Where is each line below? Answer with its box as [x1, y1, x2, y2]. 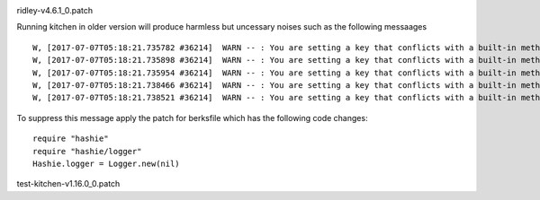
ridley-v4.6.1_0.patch [16, 5, 94, 15]
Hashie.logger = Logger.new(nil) [32, 158, 180, 169]
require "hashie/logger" [32, 146, 142, 156]
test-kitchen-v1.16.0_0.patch [16, 178, 121, 189]
